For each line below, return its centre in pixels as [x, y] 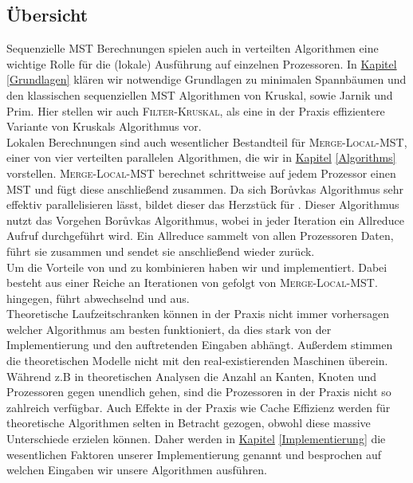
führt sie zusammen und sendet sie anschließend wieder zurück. [161, 251]
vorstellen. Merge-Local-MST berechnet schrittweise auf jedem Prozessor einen [201, 173]
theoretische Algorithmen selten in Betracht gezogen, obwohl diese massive [189, 423]
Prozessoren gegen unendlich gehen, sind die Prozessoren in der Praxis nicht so [199, 392]
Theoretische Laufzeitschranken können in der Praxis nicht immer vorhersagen [198, 314]
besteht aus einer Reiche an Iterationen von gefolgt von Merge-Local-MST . [192, 283]
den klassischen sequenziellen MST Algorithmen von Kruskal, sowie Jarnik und [200, 94]
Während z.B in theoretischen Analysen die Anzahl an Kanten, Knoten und [192, 376]
